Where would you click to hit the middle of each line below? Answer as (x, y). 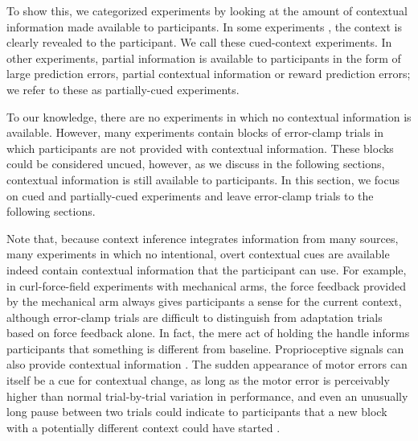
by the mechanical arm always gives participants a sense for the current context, (204, 301)
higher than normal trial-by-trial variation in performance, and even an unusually (207, 396)
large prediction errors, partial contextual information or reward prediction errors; (209, 74)
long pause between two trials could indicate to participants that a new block (197, 412)
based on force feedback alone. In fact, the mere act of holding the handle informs (208, 333)
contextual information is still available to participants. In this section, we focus (203, 179)
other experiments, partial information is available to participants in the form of (204, 58)
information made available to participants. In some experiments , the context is (204, 26)
